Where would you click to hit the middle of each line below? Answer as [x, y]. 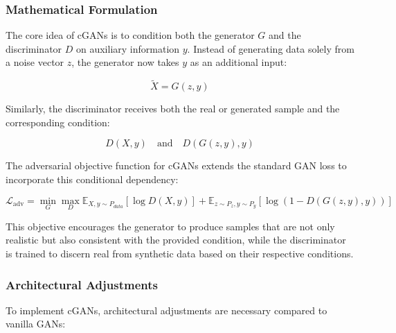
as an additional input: [238, 62]
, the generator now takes [125, 62]
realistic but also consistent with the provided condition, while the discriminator [176, 240]
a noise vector [35, 62]
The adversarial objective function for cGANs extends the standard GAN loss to [176, 165]
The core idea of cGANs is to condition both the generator [130, 35]
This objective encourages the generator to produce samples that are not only [170, 226]
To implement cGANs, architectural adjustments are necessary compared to [166, 310]
